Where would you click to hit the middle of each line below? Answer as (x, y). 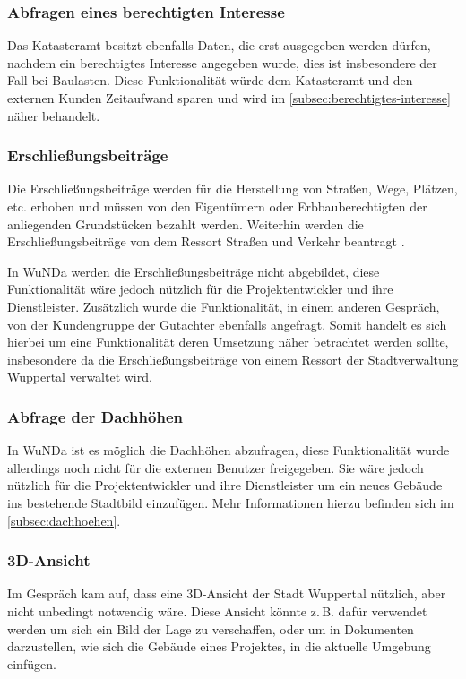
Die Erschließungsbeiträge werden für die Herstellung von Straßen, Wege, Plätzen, (233, 189)
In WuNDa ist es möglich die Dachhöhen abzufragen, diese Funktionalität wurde (229, 450)
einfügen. (32, 663)
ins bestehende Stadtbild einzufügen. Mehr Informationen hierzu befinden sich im (231, 502)
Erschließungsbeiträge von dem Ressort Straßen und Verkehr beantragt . (206, 241)
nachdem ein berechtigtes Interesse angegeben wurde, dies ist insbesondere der (222, 62)
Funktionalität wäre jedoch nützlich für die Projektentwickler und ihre (200, 289)
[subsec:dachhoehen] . (64, 520)
